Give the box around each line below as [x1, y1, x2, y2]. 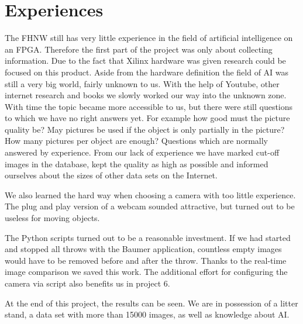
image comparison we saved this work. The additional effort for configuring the [5, 266, 288, 278]
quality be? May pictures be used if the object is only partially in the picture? [5, 123, 285, 135]
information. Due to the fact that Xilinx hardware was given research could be [5, 54, 286, 67]
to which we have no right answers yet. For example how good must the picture [5, 112, 290, 124]
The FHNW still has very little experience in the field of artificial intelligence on [5, 32, 293, 44]
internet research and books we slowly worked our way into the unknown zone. [5, 89, 287, 101]
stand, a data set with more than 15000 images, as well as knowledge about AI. [5, 308, 290, 320]
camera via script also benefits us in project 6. [5, 277, 170, 289]
